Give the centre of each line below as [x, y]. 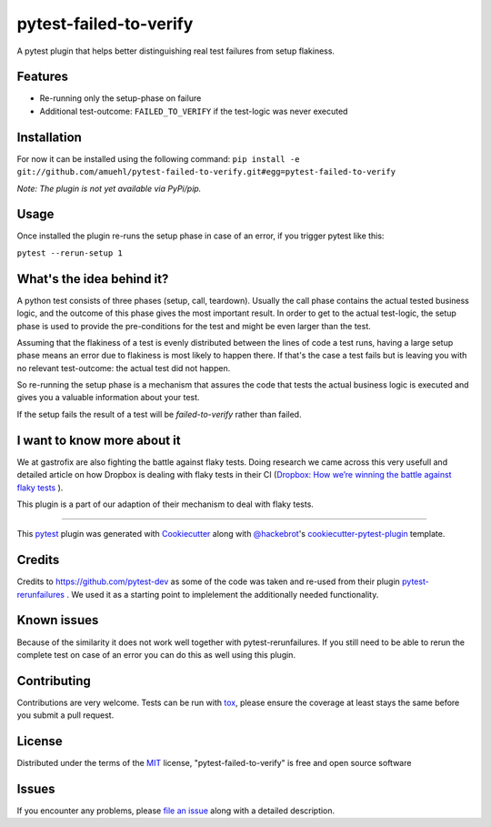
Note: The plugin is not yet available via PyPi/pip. [109, 188]
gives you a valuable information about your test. [108, 398]
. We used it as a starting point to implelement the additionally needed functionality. [223, 594]
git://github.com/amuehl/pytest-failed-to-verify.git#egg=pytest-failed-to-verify [206, 172]
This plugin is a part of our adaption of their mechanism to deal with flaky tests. [165, 504]
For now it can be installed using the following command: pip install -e [158, 158]
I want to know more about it [99, 440]
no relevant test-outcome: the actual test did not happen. [124, 368]
